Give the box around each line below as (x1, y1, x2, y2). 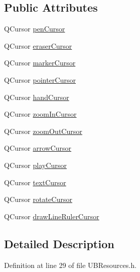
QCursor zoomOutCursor (4, 125, 82, 136)
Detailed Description (4, 235, 115, 251)
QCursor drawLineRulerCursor (4, 211, 100, 221)
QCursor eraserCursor (4, 40, 72, 51)
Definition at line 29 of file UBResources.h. (4, 259, 137, 270)
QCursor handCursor (4, 91, 69, 102)
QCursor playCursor (4, 159, 67, 170)
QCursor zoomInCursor (4, 109, 77, 119)
